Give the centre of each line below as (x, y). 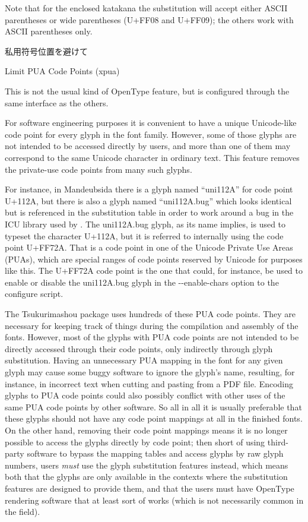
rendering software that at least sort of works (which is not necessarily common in (154, 500)
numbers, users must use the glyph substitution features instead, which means (147, 465)
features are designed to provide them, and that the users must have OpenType (150, 488)
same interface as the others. (57, 102)
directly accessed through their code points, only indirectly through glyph (139, 348)
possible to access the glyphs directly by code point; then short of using (135, 442)
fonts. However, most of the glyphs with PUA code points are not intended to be (152, 337)
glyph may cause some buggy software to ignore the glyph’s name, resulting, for (150, 372)
